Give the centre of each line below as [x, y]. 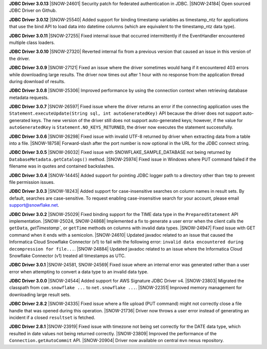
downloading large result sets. [40, 295]
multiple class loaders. [32, 43]
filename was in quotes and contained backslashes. [62, 166]
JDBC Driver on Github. [33, 10]
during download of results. [37, 81]
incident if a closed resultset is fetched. [52, 318]
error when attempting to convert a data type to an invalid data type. [79, 271]
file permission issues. [32, 182]
